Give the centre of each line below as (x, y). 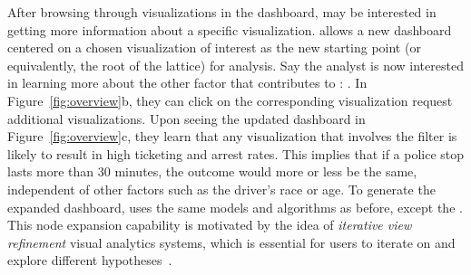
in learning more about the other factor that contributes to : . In (187, 83)
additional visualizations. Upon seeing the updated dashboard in (186, 118)
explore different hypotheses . (90, 260)
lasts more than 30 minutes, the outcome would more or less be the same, (212, 171)
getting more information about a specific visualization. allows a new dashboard (230, 29)
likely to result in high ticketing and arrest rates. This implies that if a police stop (236, 153)
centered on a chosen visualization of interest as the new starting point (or (214, 47)
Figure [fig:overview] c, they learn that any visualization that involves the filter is (232, 136)
